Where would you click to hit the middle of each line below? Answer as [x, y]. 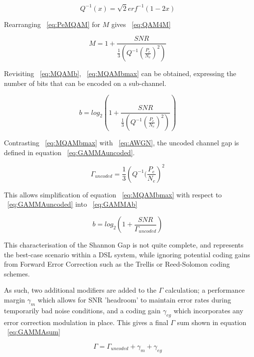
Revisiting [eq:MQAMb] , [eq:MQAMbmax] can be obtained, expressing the [120, 73]
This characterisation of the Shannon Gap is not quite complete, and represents [124, 245]
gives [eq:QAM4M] [141, 24]
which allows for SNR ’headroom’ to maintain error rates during [134, 299]
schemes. [17, 273]
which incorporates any [209, 310]
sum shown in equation [212, 322]
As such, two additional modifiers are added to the [80, 290]
